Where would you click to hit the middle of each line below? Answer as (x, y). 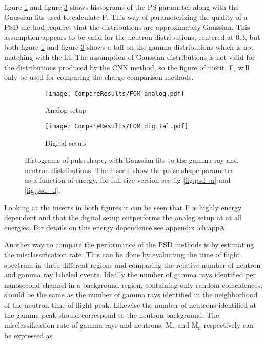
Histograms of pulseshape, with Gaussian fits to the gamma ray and (131, 160)
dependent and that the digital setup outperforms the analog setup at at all (123, 217)
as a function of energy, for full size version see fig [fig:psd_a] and (128, 180)
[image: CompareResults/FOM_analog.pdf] (115, 93)
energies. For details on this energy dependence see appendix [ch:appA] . (117, 227)
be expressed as (28, 335)
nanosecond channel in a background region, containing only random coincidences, (133, 284)
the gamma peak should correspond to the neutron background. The (112, 315)
